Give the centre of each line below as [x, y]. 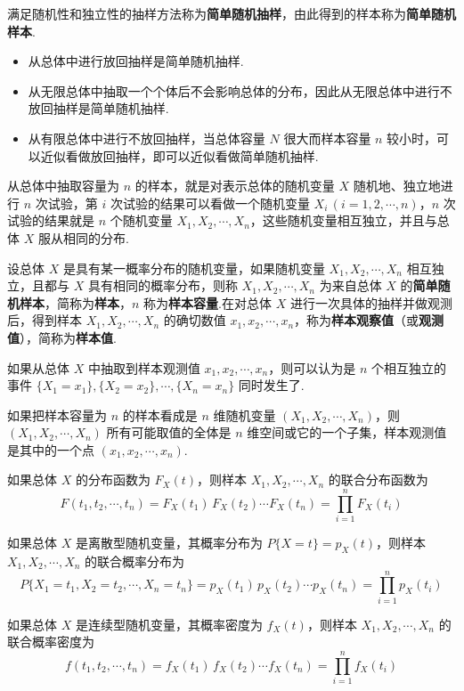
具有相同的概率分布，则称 [163, 285]
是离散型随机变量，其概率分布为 [169, 543]
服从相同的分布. [83, 237]
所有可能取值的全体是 [169, 432]
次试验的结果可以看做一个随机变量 [210, 203]
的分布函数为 [113, 480]
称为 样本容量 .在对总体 [208, 302]
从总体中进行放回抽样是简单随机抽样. [136, 61]
